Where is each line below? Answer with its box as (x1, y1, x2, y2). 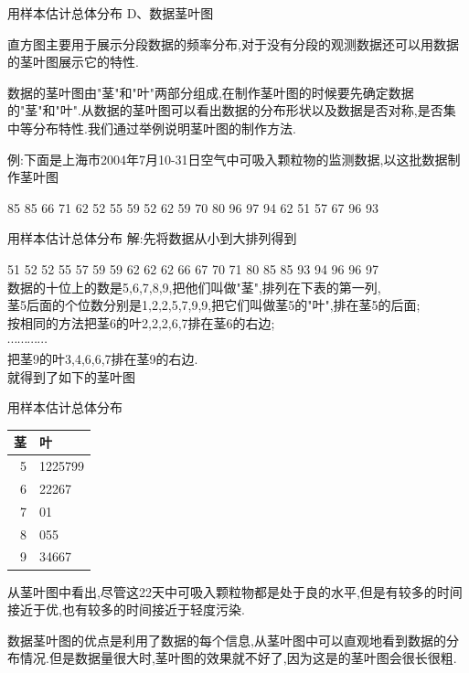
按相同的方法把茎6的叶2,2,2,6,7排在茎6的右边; (7, 313, 275, 332)
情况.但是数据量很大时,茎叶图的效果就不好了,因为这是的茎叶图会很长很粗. (19, 648, 457, 668)
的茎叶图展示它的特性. (7, 52, 139, 71)
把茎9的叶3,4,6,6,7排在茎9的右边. (7, 348, 198, 368)
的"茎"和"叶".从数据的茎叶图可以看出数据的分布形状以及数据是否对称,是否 (7, 101, 443, 120)
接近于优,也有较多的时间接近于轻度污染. (7, 600, 245, 619)
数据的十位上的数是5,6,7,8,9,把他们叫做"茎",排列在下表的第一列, (7, 277, 381, 296)
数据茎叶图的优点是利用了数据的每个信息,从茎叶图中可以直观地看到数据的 (7, 630, 446, 649)
